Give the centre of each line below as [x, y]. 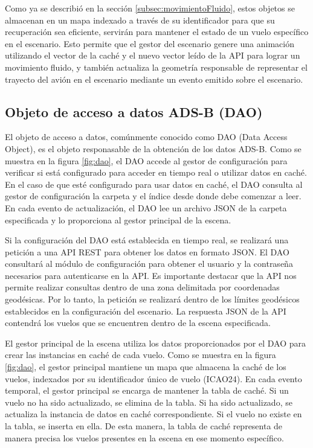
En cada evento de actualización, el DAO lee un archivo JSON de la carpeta [146, 207]
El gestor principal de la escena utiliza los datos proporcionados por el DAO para [156, 343]
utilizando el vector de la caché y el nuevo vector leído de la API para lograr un [153, 55]
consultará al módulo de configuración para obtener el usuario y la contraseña [149, 264]
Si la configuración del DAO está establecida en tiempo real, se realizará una [147, 240]
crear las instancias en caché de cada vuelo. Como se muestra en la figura [140, 355]
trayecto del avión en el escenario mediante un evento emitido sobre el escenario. [154, 79]
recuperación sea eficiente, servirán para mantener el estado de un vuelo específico [157, 32]
